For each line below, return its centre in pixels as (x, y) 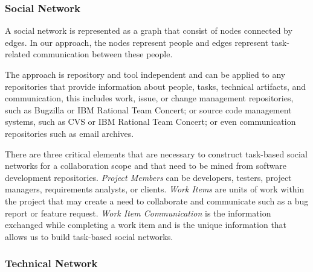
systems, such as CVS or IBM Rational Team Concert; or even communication (150, 122)
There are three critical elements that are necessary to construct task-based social (156, 153)
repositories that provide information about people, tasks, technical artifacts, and (156, 86)
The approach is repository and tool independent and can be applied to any (145, 74)
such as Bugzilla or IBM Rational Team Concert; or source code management (148, 109)
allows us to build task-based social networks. (89, 236)
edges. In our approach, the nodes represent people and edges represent (137, 42)
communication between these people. (103, 54)
